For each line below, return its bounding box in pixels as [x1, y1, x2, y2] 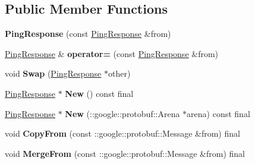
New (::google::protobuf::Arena [65, 107, 180, 119]
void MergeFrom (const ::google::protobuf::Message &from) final [5, 147, 245, 159]
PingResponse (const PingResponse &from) [5, 27, 171, 40]
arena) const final [187, 107, 250, 119]
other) [108, 67, 131, 80]
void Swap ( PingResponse [5, 67, 102, 80]
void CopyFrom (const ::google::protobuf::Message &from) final [5, 127, 240, 140]
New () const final [65, 87, 134, 99]
